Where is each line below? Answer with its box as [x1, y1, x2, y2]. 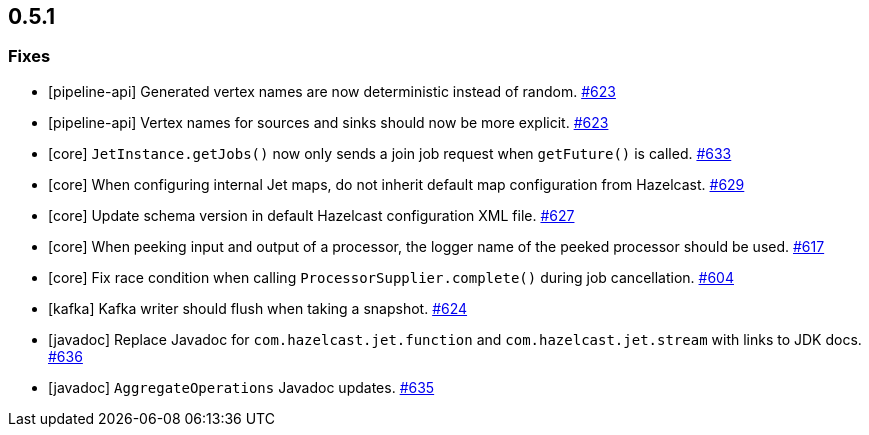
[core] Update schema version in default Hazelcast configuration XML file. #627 [48, 206, 575, 224]
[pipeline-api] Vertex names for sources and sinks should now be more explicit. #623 [48, 113, 609, 131]
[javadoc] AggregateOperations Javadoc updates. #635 [48, 378, 435, 396]
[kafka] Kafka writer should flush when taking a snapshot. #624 [48, 299, 468, 317]
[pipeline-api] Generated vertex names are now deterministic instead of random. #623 [48, 82, 616, 100]
